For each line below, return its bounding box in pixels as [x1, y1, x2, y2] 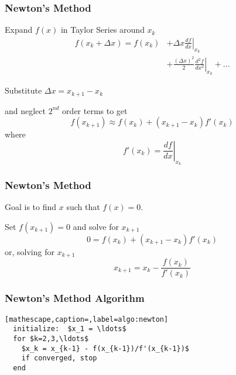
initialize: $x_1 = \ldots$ [13, 325, 126, 333]
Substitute [5, 84, 42, 97]
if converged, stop [21, 354, 97, 363]
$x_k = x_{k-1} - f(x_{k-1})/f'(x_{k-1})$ [21, 344, 189, 353]
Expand [5, 23, 33, 36]
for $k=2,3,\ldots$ [13, 334, 89, 343]
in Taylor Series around [60, 23, 145, 36]
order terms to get [62, 104, 128, 116]
